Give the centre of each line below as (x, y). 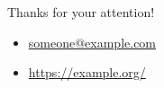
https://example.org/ (87, 72)
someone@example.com (92, 42)
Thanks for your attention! (81, 12)
